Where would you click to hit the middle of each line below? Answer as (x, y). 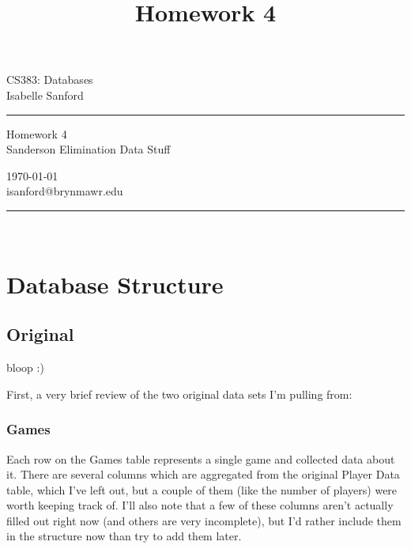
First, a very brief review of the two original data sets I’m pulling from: (179, 394)
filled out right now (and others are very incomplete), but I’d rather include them (204, 520)
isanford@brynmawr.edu (65, 191)
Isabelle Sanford (45, 95)
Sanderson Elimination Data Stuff (89, 149)
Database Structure (115, 284)
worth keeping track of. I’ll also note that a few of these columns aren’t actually (200, 505)
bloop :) (25, 367)
